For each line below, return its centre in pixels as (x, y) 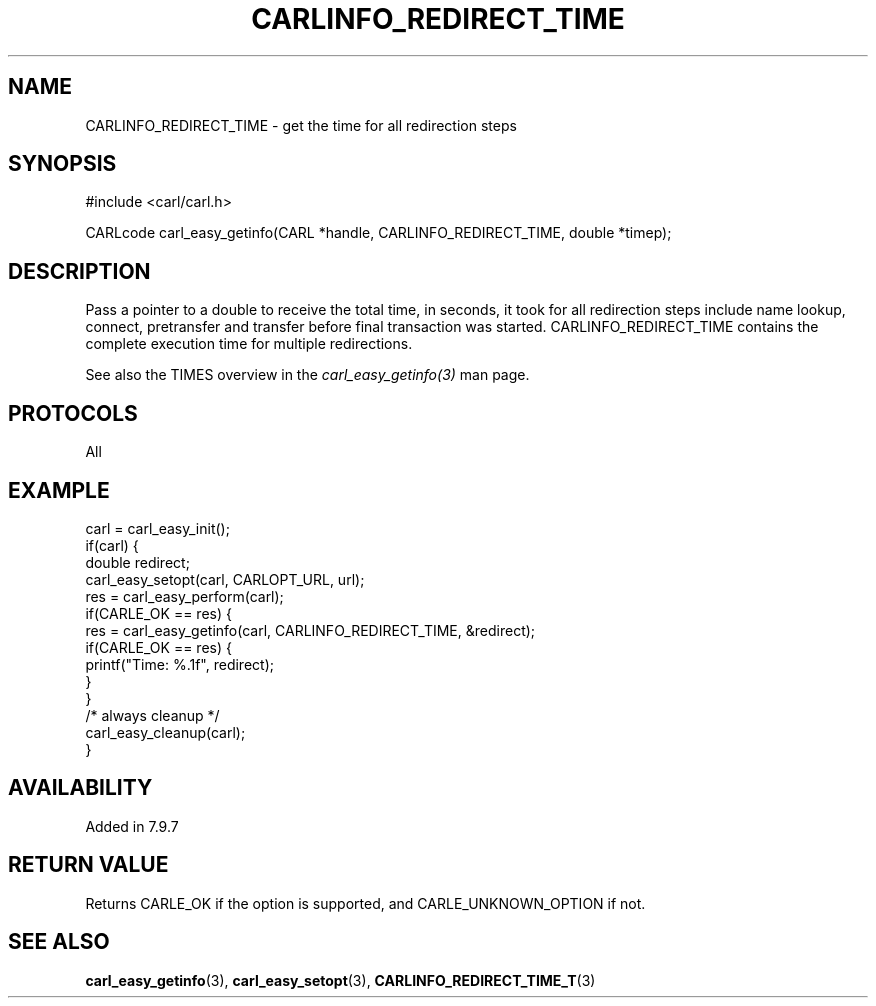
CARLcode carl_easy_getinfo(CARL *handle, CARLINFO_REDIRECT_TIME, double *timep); (378, 233)
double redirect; (137, 562)
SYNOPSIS (62, 164)
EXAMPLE (59, 490)
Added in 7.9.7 (132, 826)
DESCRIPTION (79, 271)
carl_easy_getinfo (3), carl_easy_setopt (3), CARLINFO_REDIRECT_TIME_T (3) (340, 980)
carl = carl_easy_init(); (157, 528)
